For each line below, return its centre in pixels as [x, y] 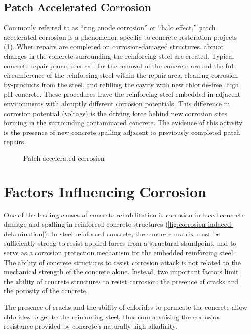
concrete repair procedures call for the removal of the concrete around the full [120, 65]
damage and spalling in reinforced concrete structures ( [86, 224]
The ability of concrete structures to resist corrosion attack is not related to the [122, 262]
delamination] [24, 233]
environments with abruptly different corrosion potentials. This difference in [117, 103]
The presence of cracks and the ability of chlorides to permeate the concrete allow [125, 307]
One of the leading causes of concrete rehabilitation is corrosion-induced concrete [124, 214]
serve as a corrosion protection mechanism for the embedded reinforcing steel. [119, 253]
